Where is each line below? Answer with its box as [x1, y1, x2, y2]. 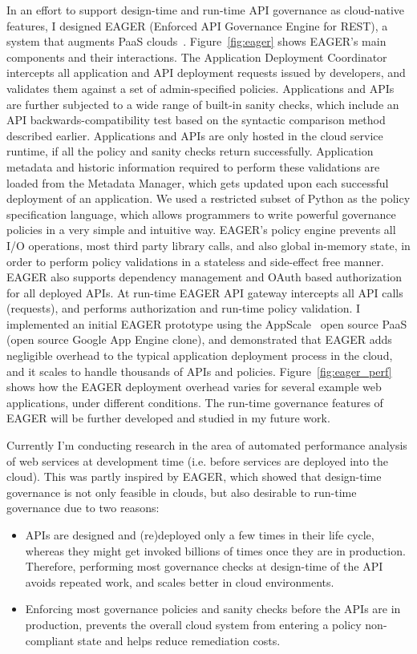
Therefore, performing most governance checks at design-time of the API [25, 558, 383, 575]
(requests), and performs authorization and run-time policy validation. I [6, 300, 361, 317]
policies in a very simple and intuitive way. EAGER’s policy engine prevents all [6, 221, 396, 238]
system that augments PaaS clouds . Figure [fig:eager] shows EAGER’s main [6, 33, 387, 50]
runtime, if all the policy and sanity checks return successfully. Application [6, 143, 374, 159]
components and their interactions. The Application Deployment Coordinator [6, 48, 387, 65]
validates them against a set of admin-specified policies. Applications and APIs [6, 79, 395, 96]
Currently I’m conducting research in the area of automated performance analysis [6, 437, 407, 454]
